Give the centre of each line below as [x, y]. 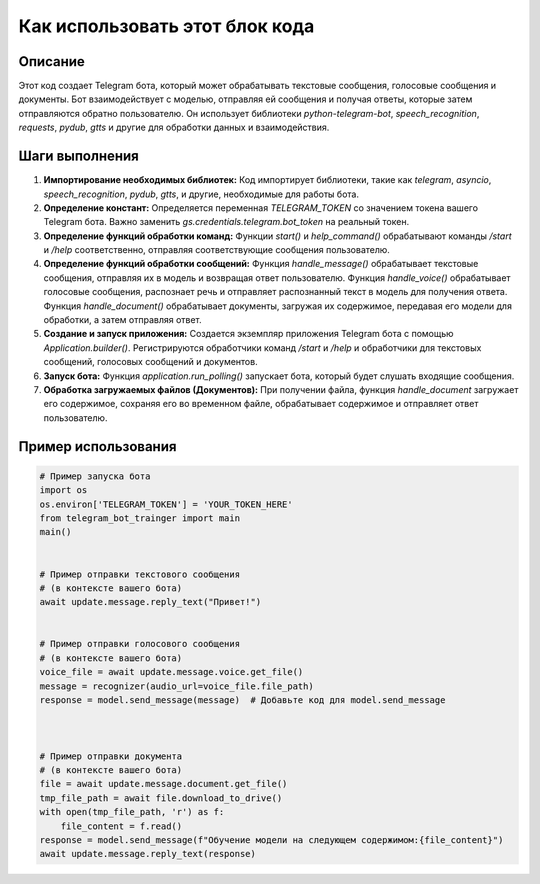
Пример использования [97, 446]
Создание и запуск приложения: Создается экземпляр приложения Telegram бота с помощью [248, 334]
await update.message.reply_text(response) [148, 854]
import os [63, 490]
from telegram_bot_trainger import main [139, 518]
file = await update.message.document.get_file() [163, 784]
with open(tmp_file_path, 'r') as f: [132, 812]
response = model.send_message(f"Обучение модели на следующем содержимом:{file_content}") [271, 839]
